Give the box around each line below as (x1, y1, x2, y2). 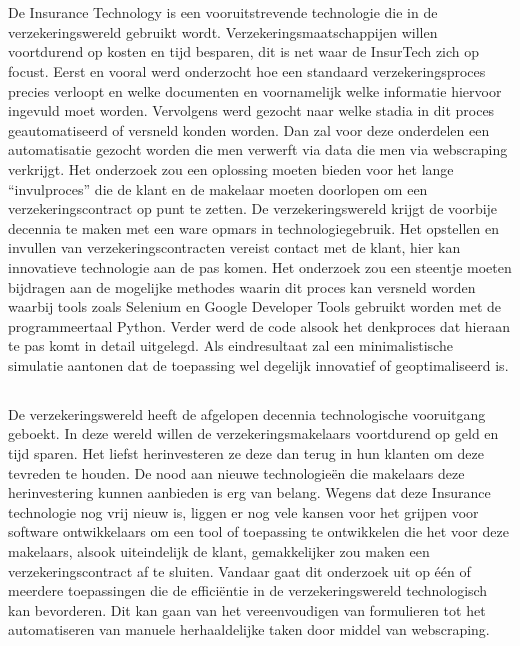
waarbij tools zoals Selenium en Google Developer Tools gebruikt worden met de (8, 296, 501, 317)
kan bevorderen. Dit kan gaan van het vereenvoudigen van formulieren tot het (8, 599, 486, 620)
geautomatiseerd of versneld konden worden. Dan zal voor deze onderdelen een (8, 119, 490, 140)
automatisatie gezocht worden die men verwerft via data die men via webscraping (8, 139, 508, 160)
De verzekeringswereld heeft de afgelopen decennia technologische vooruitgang (8, 403, 486, 424)
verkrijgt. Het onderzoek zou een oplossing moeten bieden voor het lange (8, 158, 454, 179)
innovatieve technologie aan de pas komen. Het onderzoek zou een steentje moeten (8, 256, 512, 277)
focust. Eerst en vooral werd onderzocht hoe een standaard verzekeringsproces (8, 60, 486, 81)
